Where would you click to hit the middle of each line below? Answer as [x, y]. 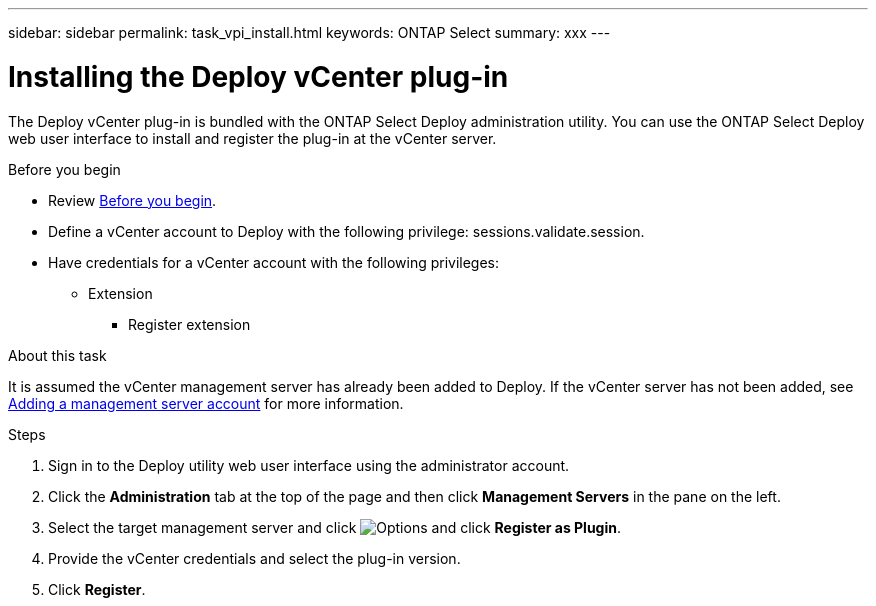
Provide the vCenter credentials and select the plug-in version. [254, 558]
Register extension [189, 324]
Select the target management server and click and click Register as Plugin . [335, 527]
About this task [57, 355]
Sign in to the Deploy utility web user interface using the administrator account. [309, 465]
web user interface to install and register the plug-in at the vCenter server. [252, 138]
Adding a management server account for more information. [206, 403]
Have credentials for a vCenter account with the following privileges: [274, 262]
